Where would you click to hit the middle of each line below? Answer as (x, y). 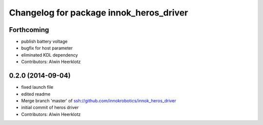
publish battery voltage (44, 42)
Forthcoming (29, 30)
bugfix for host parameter (47, 48)
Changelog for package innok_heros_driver (99, 13)
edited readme (36, 94)
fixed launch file (37, 87)
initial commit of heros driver (50, 108)
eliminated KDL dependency (49, 55)
